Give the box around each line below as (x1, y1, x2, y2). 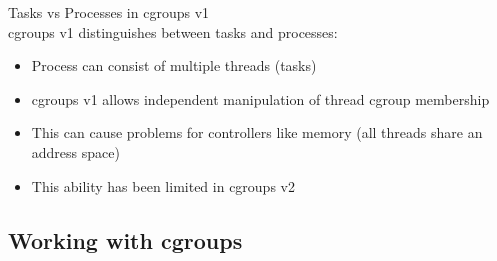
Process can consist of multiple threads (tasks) (31, 55, 317, 76)
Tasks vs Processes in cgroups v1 (8, 2, 210, 22)
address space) (31, 141, 120, 162)
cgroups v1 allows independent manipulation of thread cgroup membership (31, 88, 490, 109)
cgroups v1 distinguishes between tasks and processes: (8, 21, 338, 42)
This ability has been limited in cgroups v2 (31, 175, 295, 196)
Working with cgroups (8, 224, 243, 255)
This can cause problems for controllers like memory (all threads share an (31, 122, 483, 143)
